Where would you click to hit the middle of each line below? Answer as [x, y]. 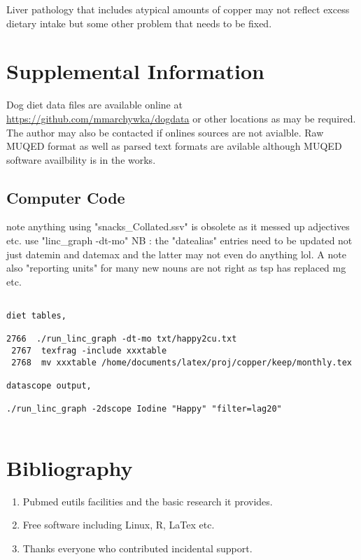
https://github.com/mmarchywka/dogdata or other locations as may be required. [181, 118]
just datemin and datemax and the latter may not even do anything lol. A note [176, 254]
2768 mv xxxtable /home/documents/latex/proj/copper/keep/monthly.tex [182, 362]
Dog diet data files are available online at [94, 105]
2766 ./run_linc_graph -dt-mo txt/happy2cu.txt [122, 339]
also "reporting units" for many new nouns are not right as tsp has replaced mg [176, 268]
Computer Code [66, 197]
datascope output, [49, 386]
